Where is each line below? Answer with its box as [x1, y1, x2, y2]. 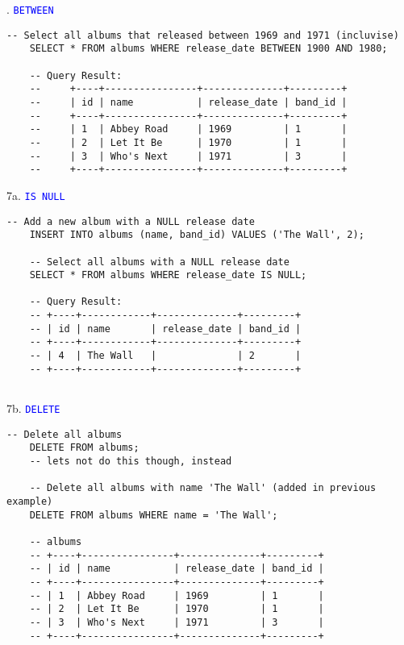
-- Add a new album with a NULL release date [6, 215, 255, 227]
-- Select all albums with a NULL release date [29, 256, 289, 268]
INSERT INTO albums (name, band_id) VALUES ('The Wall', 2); [29, 229, 364, 241]
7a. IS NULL [6, 186, 65, 203]
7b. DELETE [6, 400, 60, 417]
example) [6, 496, 53, 507]
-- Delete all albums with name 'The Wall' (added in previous [29, 482, 377, 494]
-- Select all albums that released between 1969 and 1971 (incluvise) [6, 29, 399, 41]
